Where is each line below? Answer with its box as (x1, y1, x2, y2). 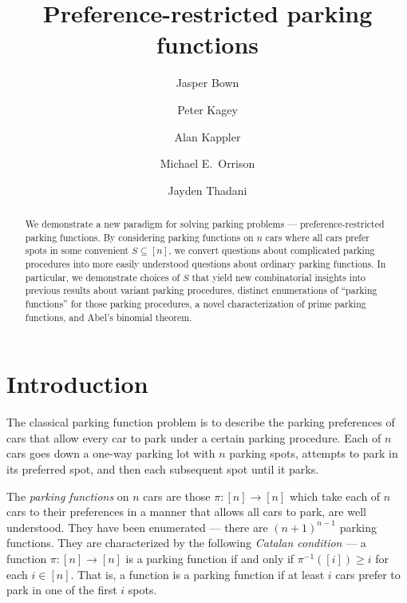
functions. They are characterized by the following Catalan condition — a (6, 534, 366, 551)
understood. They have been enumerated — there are (6, 518, 268, 535)
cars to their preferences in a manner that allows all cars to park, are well (6, 503, 366, 520)
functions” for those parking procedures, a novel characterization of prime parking (25, 297, 366, 311)
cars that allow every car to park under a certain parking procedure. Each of (6, 429, 381, 446)
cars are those (143, 487, 211, 504)
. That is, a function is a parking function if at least (70, 565, 325, 582)
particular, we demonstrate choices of (25, 270, 180, 284)
